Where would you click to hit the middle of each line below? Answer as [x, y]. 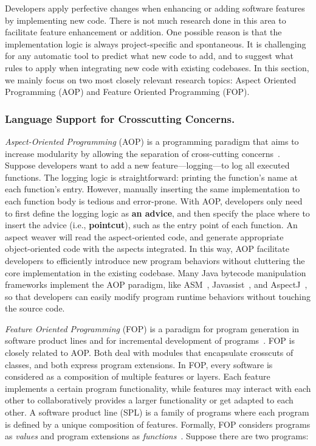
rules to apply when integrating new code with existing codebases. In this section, [157, 67]
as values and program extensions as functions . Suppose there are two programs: [157, 436]
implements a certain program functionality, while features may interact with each [158, 388]
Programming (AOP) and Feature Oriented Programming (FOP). [127, 92]
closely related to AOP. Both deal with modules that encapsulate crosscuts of [149, 353]
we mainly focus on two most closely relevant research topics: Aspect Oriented [151, 79]
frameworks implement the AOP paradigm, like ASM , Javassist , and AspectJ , [156, 284]
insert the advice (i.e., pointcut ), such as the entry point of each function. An [151, 225]
